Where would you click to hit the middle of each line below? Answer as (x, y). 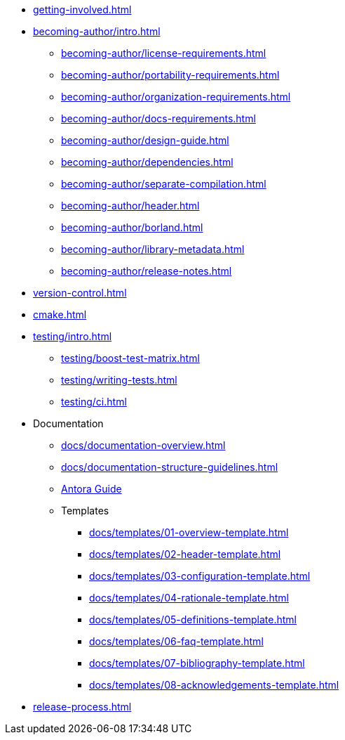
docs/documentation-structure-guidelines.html (170, 467)
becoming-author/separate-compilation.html (164, 184)
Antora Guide (92, 489)
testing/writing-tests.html (119, 380)
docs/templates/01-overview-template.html (189, 532)
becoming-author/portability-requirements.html (170, 75)
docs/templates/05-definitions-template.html (193, 619)
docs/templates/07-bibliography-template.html (197, 663)
